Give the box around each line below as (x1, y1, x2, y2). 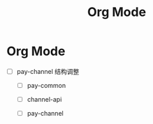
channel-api (27, 95, 62, 104)
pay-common (27, 82, 66, 89)
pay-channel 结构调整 (16, 67, 80, 75)
